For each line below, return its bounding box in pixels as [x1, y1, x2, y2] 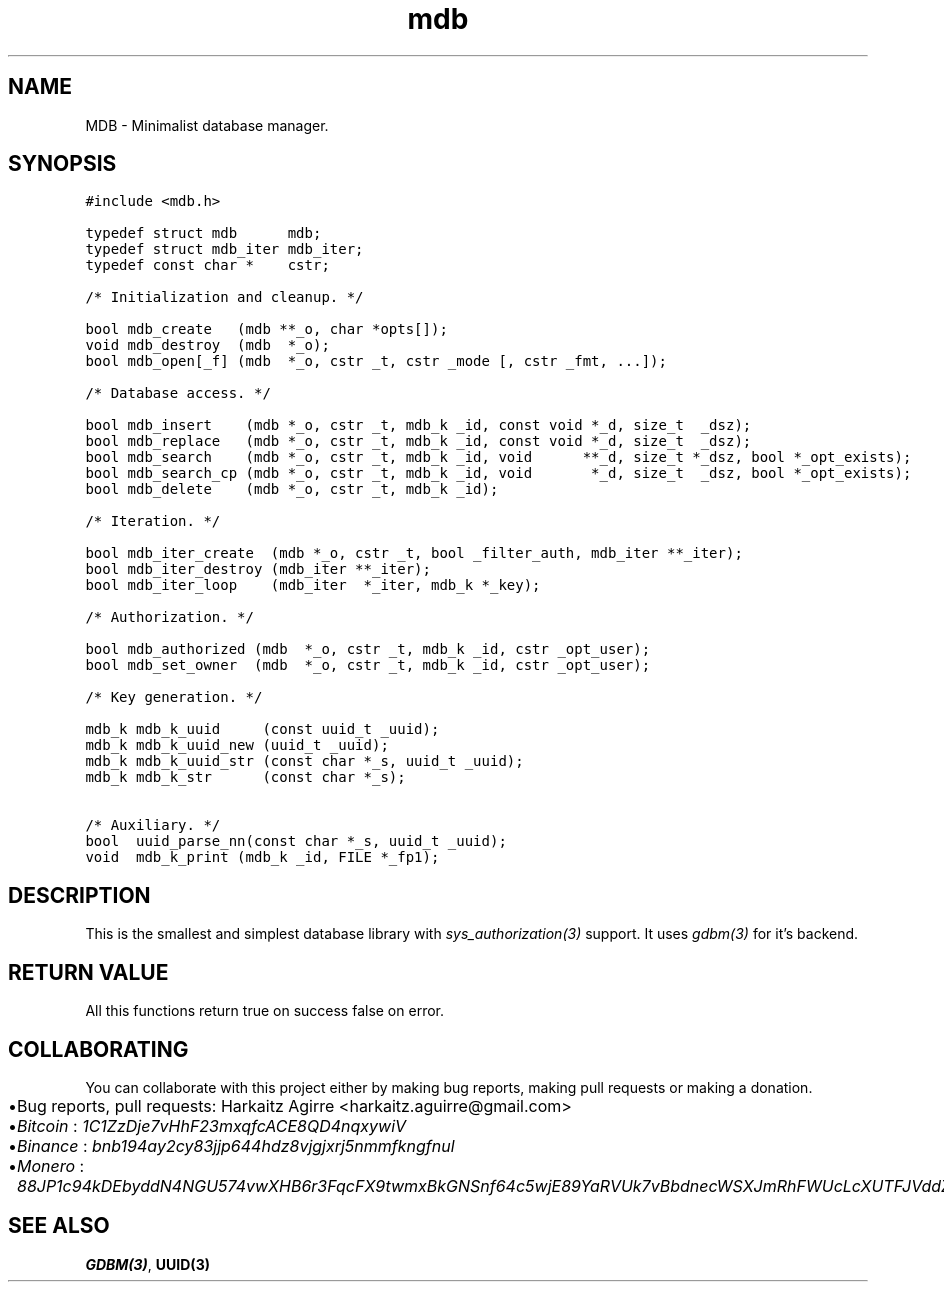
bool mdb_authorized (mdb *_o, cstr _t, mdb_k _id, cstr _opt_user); [85, 641, 651, 658]
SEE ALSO [8, 1213, 110, 1239]
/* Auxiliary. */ [85, 817, 221, 834]
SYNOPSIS [8, 151, 117, 177]
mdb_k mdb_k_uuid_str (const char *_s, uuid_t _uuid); [85, 753, 524, 770]
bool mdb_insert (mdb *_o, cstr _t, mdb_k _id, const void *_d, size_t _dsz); [85, 417, 752, 434]
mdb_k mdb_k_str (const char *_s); [85, 769, 406, 786]
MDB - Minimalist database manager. [85, 116, 329, 134]
